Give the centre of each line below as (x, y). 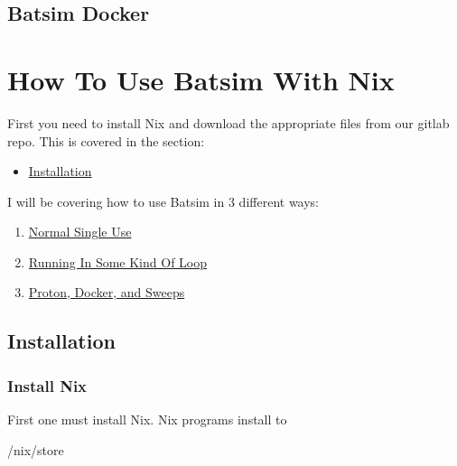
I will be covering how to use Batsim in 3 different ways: (163, 201)
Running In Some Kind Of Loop (118, 261)
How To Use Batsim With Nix (201, 79)
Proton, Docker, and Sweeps (107, 292)
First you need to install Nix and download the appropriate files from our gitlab (228, 122)
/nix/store (36, 449)
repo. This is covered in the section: (106, 140)
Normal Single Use (80, 232)
